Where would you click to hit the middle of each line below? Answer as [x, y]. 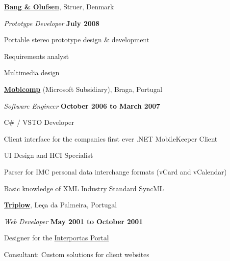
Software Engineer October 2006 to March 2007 [82, 105]
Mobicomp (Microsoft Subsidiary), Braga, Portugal [83, 89]
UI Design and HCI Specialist [49, 155]
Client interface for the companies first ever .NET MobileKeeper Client [111, 138]
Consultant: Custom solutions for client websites [77, 254]
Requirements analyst [37, 56]
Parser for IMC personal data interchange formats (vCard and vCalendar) [115, 171]
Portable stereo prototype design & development [77, 40]
